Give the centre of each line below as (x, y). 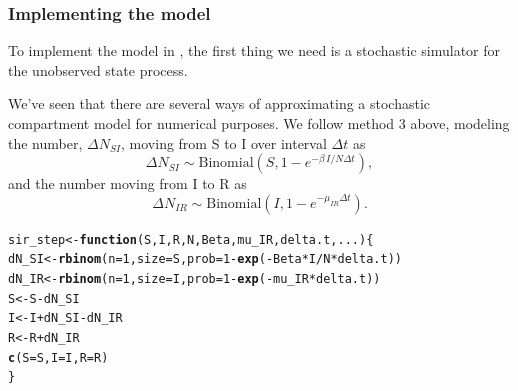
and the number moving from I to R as (127, 183)
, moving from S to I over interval (224, 142)
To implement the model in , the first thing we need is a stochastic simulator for (254, 50)
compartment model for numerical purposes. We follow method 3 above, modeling (259, 123)
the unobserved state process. (98, 69)
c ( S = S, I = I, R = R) (58, 357)
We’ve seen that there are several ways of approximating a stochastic (219, 103)
